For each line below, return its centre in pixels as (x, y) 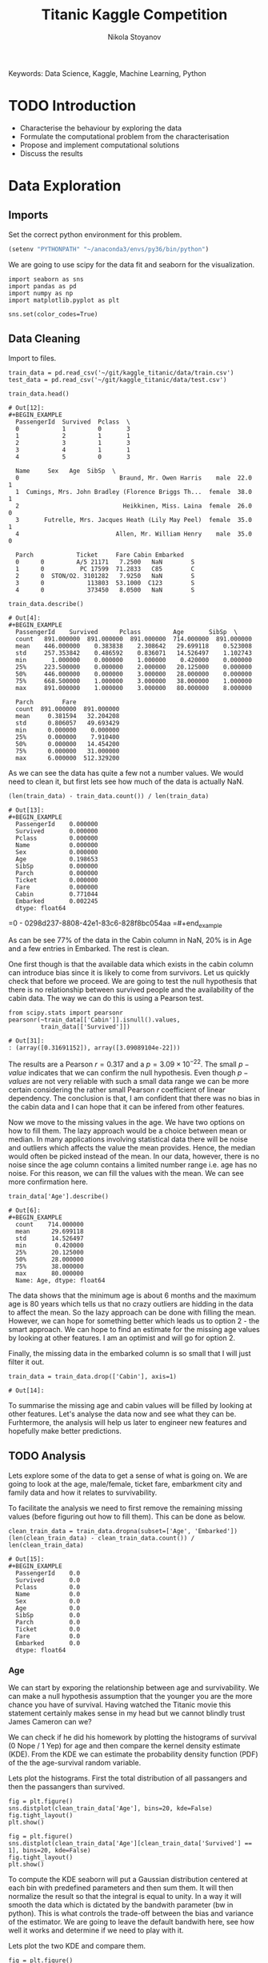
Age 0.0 (48, 1608)
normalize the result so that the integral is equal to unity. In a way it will (125, 1897)
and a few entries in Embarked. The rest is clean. (89, 949)
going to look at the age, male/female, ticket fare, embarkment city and (125, 1483)
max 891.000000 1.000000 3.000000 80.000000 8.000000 (134, 688)
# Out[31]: (26, 1041)
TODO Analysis (47, 1456)
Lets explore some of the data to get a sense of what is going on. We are (128, 1475)
